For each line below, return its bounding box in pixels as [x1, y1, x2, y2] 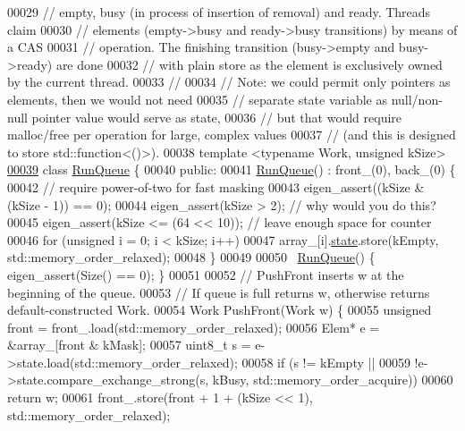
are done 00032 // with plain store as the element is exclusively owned [55, 55, 443, 73]
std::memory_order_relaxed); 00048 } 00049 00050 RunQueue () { [7, 248, 376, 266]
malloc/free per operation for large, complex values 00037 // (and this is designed [7, 125, 456, 144]
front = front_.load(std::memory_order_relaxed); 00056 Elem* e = [7, 317, 380, 336]
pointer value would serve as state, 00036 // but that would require [31, 107, 402, 126]
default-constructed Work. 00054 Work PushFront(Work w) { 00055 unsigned [7, 300, 432, 319]
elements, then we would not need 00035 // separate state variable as [7, 89, 387, 108]
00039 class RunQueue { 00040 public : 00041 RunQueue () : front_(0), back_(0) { [7, 160, 456, 179]
